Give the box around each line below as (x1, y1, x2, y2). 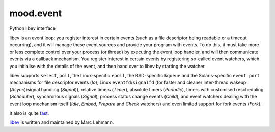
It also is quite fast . (9, 110, 49, 116)
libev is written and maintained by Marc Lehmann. (9, 119, 114, 125)
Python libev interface (9, 25, 56, 31)
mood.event (9, 8, 62, 19)
